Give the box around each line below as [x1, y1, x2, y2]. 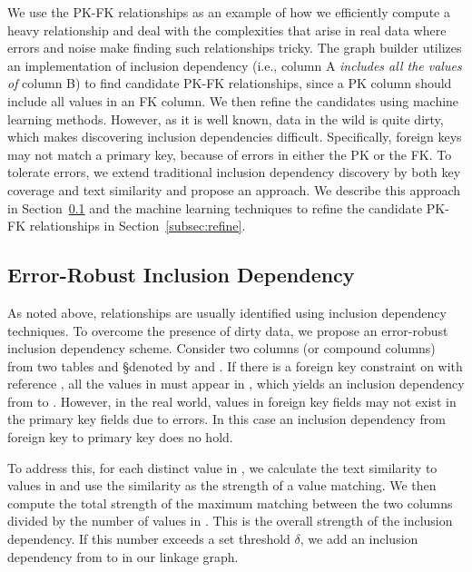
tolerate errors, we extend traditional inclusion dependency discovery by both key [7, 163, 461, 182]
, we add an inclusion [300, 529, 418, 548]
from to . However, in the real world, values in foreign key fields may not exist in [7, 391, 457, 410]
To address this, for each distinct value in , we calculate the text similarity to [7, 458, 438, 477]
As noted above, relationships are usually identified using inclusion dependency [7, 302, 447, 321]
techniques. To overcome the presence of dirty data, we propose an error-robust [7, 321, 448, 340]
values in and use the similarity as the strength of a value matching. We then [7, 476, 437, 495]
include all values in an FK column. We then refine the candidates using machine [7, 91, 459, 110]
